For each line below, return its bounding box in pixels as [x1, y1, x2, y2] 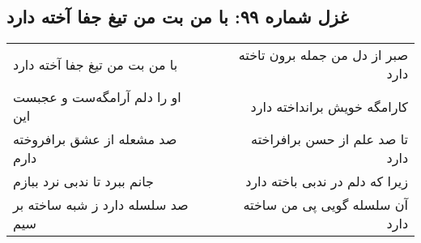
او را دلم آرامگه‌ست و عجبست [13, 87, 181, 107]
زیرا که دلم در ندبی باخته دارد [245, 172, 408, 191]
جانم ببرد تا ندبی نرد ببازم [13, 172, 154, 191]
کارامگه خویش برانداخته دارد [250, 96, 408, 116]
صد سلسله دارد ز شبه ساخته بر [13, 195, 189, 215]
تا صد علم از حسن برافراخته [251, 130, 408, 149]
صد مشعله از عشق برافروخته [13, 130, 177, 149]
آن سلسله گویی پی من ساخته [243, 195, 408, 215]
